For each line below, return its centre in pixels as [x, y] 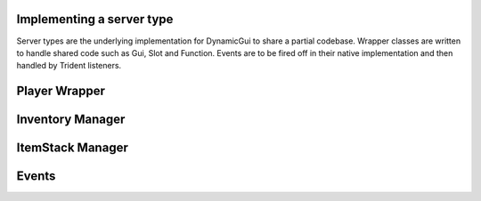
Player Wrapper [61, 91]
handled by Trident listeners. [69, 66]
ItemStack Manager [72, 148]
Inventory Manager [71, 120]
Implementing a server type [95, 19]
